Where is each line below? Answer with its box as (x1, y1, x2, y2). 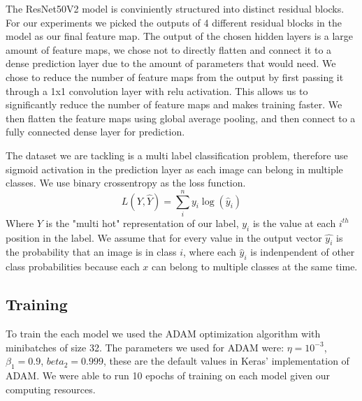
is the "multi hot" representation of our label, (45, 215, 239, 230)
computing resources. (6, 381, 96, 396)
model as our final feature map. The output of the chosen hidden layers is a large (6, 29, 354, 43)
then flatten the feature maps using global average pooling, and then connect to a (6, 110, 356, 125)
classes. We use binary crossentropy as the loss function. (6, 175, 246, 190)
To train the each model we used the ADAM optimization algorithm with (6, 326, 321, 341)
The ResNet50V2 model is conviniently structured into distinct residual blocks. (6, 1, 345, 15)
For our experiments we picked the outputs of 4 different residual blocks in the (6, 15, 342, 29)
